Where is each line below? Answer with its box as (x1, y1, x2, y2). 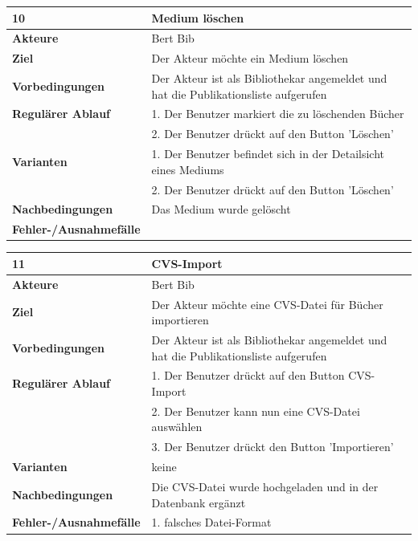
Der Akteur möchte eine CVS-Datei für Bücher (151, 295, 383, 312)
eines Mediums (151, 161, 224, 177)
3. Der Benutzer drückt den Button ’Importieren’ (151, 438, 394, 455)
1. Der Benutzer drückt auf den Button (151, 367, 345, 384)
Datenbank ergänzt (151, 494, 246, 510)
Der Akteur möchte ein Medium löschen (151, 50, 349, 67)
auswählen (151, 418, 203, 435)
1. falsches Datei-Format (151, 514, 272, 531)
